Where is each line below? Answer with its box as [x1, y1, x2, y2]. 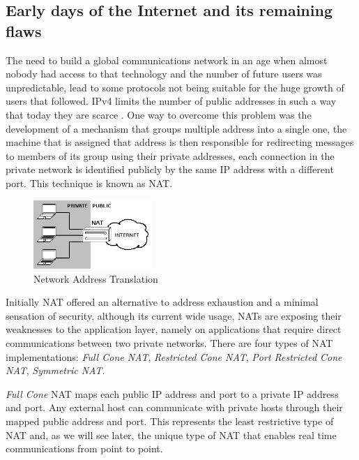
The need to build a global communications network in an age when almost [6, 52, 328, 67]
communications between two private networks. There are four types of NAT [6, 335, 333, 350]
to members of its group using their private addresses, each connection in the [6, 148, 335, 163]
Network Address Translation [33, 271, 158, 285]
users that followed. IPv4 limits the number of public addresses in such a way [6, 94, 337, 108]
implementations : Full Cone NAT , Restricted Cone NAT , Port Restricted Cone [6, 349, 342, 364]
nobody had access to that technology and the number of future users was [6, 66, 322, 81]
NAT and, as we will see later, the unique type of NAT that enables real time [6, 427, 337, 442]
